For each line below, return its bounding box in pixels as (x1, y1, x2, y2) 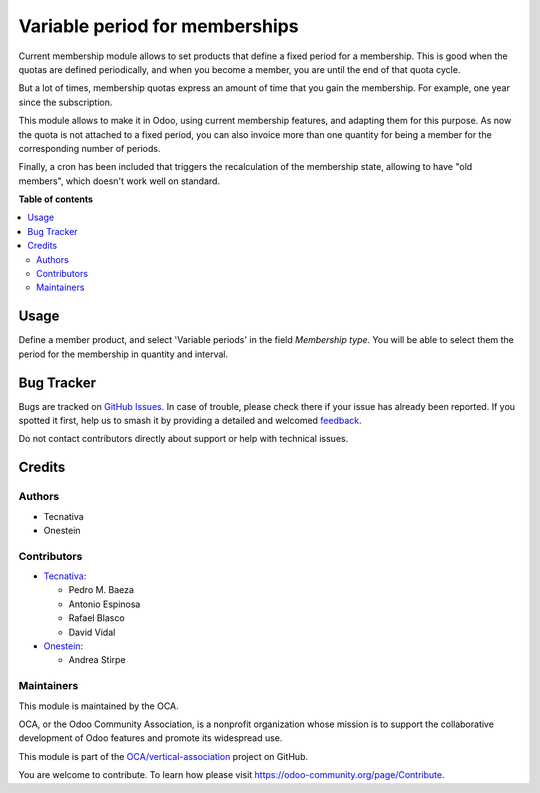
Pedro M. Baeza (68, 584, 135, 596)
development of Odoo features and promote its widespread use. (18, 732, 283, 744)
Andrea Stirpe (68, 654, 126, 666)
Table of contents (18, 193, 94, 205)
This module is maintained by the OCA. (18, 700, 179, 712)
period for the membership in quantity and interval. (18, 348, 229, 360)
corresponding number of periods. (18, 142, 161, 154)
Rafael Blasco (68, 612, 125, 624)
